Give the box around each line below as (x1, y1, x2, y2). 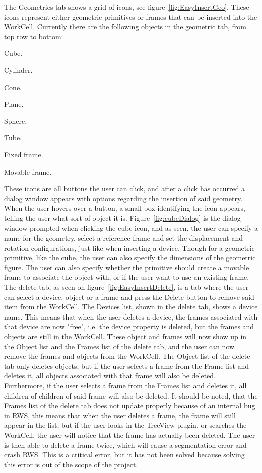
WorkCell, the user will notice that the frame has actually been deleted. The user (4, 429, 255, 440)
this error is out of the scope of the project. (4, 459, 138, 469)
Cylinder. (4, 64, 33, 75)
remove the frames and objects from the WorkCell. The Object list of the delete (4, 351, 250, 361)
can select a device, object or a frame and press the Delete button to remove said (4, 291, 254, 302)
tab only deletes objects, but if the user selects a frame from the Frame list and (4, 360, 249, 371)
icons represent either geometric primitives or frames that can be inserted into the (4, 11, 257, 22)
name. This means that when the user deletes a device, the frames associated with (4, 311, 258, 322)
